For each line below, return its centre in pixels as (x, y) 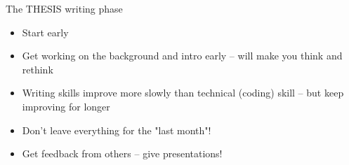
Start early (45, 32)
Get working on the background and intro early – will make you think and (182, 56)
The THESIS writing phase (64, 8)
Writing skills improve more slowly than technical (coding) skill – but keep (183, 93)
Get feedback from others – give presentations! (122, 153)
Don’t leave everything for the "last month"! (117, 130)
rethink (38, 69)
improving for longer (66, 106)
